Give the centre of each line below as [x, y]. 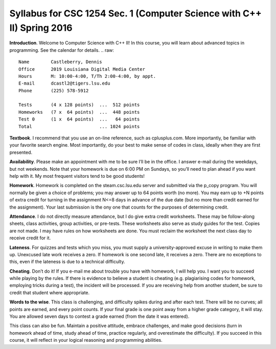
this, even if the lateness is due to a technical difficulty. [67, 262]
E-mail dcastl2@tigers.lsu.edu [64, 84]
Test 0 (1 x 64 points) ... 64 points [79, 119]
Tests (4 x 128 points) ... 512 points [79, 105]
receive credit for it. [30, 238]
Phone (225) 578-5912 [54, 90]
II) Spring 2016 [41, 28]
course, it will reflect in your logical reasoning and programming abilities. [86, 340]
